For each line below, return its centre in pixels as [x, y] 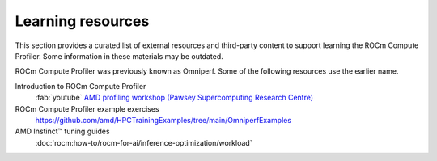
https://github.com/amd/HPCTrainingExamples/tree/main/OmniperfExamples [163, 120]
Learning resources [82, 21]
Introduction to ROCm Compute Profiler [81, 86]
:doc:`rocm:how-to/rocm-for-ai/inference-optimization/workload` [144, 142]
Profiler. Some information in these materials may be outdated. [119, 56]
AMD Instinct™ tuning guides [62, 131]
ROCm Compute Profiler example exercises [87, 108]
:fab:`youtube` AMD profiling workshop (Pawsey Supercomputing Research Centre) [174, 98]
